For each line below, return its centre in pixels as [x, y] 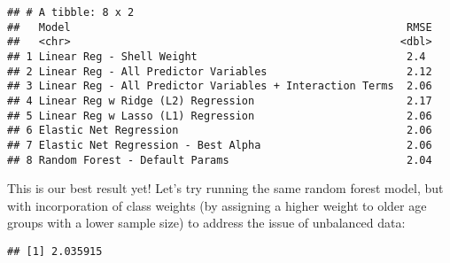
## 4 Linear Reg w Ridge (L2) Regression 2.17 [220, 101]
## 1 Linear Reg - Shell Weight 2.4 [217, 56]
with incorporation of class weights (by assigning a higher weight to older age [217, 205]
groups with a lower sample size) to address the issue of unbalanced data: [206, 223]
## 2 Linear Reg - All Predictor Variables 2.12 [220, 71]
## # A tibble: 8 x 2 [71, 12]
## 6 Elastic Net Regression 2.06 [220, 131]
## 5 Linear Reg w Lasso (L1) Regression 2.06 [220, 116]
